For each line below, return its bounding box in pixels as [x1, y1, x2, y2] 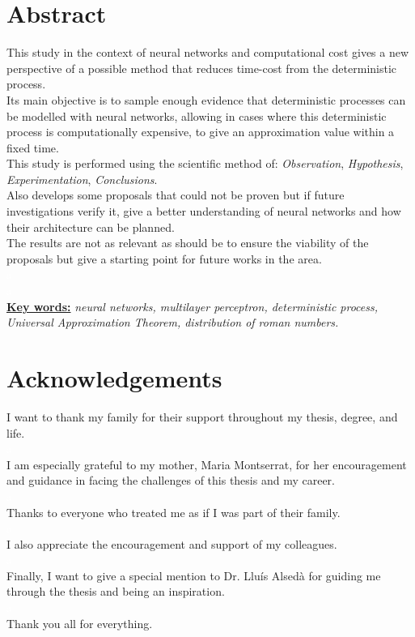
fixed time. [6, 139, 59, 156]
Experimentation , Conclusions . [6, 170, 158, 187]
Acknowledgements [6, 361, 222, 394]
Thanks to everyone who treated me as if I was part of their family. [6, 503, 341, 520]
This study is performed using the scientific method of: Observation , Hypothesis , [6, 155, 404, 172]
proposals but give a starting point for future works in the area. [6, 250, 322, 267]
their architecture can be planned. [6, 218, 175, 235]
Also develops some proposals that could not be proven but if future [6, 186, 345, 203]
